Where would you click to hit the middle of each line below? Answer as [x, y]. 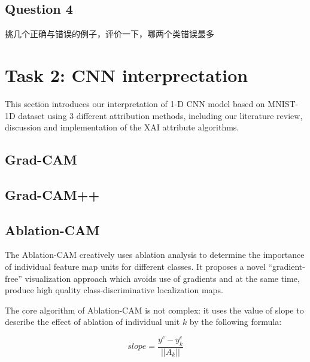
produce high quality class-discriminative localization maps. [114, 290]
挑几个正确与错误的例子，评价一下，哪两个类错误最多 [110, 34]
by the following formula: [235, 322]
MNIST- [283, 103]
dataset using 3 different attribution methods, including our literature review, [160, 115]
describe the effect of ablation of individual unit [92, 322]
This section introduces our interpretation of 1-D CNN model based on [135, 103]
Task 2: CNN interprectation [127, 74]
